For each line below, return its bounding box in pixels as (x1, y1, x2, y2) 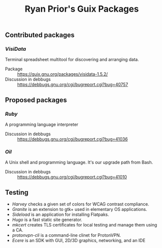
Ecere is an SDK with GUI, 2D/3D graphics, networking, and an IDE (12, 238, 146, 244)
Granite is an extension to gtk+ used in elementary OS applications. (12, 207, 147, 212)
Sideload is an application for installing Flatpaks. (12, 211, 109, 218)
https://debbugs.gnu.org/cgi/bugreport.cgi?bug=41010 (17, 174, 127, 180)
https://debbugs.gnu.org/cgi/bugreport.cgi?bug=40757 (17, 82, 128, 87)
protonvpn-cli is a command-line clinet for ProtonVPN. (12, 232, 121, 238)
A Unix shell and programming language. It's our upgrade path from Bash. (5, 160, 153, 165)
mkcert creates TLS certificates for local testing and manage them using (12, 222, 157, 228)
